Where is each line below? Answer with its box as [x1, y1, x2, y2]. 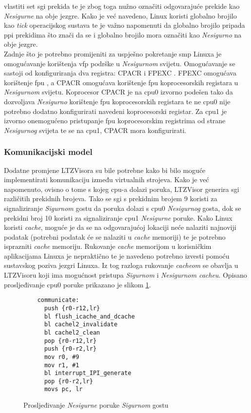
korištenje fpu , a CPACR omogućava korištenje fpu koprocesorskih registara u [4, 77, 238, 87]
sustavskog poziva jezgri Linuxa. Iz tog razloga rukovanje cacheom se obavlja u [4, 260, 238, 270]
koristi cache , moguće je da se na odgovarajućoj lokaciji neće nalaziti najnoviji [4, 222, 236, 232]
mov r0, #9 [44, 353, 79, 360]
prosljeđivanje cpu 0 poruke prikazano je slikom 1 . [4, 279, 151, 289]
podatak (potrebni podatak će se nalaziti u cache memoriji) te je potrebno [4, 231, 226, 242]
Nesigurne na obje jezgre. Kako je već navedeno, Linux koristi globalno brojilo [4, 10, 237, 20]
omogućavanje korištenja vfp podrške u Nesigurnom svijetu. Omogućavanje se [4, 58, 235, 68]
